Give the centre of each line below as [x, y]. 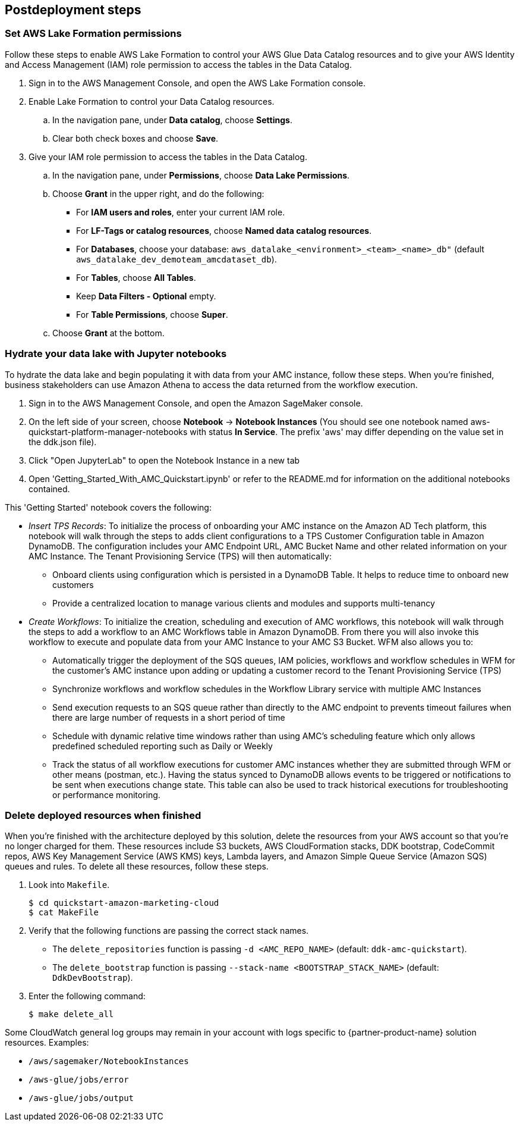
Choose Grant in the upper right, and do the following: [158, 193]
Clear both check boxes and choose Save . [135, 138]
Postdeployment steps [73, 10]
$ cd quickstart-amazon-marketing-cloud [124, 903]
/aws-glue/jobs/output [81, 1098]
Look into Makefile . [69, 885]
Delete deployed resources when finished [103, 815]
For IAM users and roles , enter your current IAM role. [181, 212]
